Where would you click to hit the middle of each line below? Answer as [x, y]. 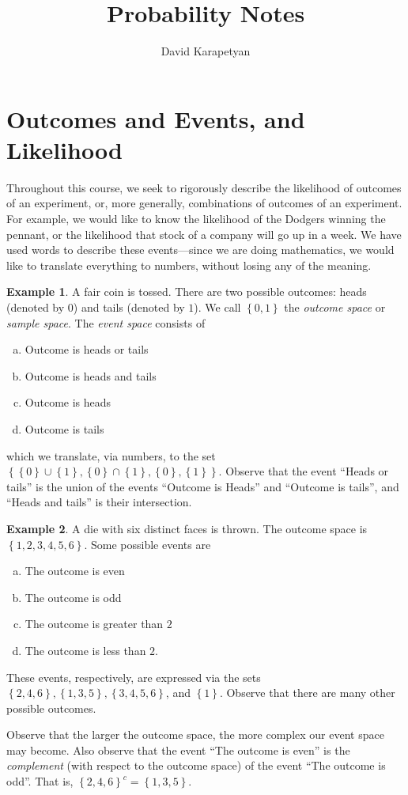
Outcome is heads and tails [91, 375]
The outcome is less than [85, 650]
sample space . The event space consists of [106, 322]
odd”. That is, [40, 781]
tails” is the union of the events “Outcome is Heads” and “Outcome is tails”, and [203, 486]
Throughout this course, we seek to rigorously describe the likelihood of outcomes [204, 187]
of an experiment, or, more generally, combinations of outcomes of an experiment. [204, 203]
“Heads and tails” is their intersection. [99, 502]
